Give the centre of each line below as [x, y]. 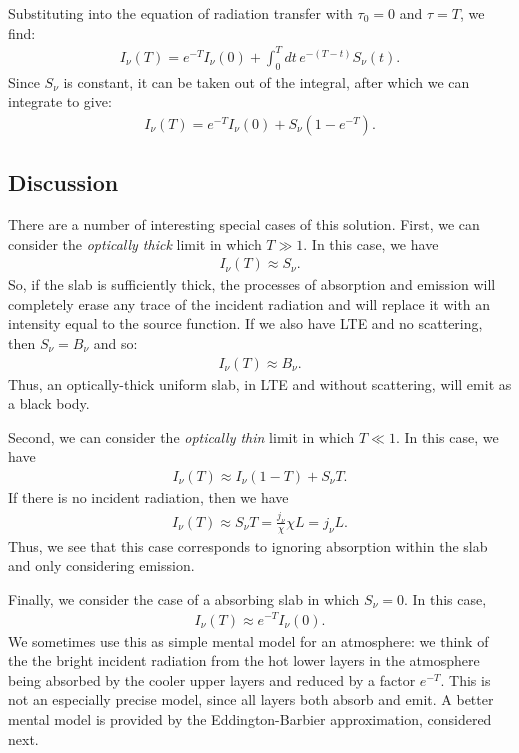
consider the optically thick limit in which [135, 243]
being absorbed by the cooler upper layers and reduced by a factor [212, 679]
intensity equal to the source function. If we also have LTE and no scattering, [245, 323]
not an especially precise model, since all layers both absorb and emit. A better [251, 699]
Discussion [63, 182]
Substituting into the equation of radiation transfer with [180, 13]
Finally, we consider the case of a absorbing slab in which [184, 598]
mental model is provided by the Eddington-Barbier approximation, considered [250, 718]
